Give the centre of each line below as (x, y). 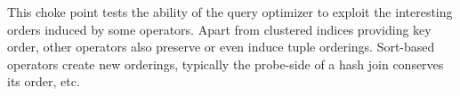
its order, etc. (44, 81)
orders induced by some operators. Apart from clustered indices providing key (219, 29)
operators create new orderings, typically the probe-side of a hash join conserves (226, 64)
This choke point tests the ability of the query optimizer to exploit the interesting (230, 12)
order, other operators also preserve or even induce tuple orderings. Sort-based (221, 47)
